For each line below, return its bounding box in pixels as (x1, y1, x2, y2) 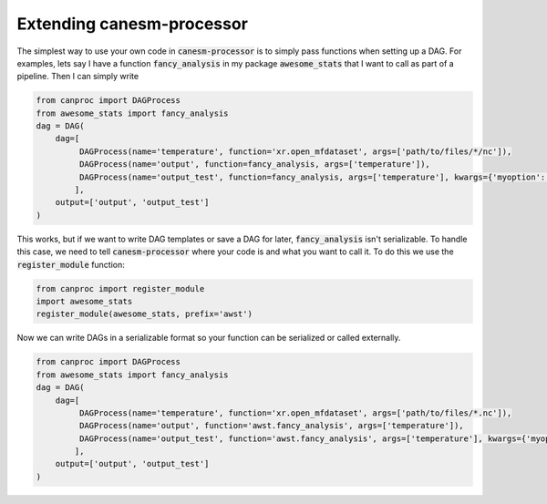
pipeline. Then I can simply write (16, 71, 139, 82)
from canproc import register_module (36, 283, 205, 293)
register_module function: (16, 259, 125, 270)
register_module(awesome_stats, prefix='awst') (36, 309, 253, 319)
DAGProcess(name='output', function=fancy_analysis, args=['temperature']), (78, 159, 430, 170)
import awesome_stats (36, 296, 133, 306)
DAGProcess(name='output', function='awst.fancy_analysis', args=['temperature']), (78, 420, 464, 431)
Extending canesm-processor (16, 14, 248, 34)
